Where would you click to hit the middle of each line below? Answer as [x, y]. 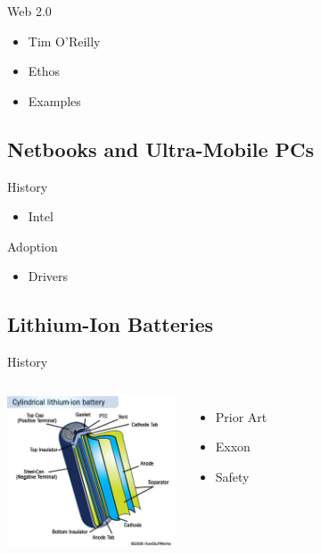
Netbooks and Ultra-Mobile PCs [161, 149]
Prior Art [241, 416]
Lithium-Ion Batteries [111, 324]
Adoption [33, 246]
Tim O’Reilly [64, 41]
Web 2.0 [29, 11]
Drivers [48, 276]
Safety [232, 476]
